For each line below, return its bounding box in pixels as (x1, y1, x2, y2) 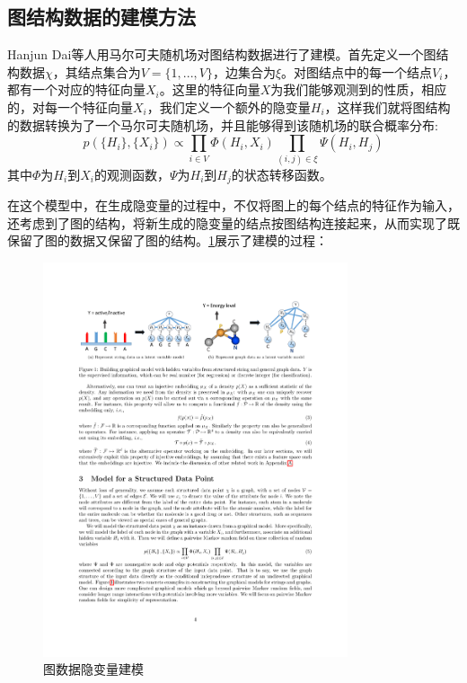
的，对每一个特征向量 (7, 97, 133, 116)
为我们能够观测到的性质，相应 (270, 80, 447, 99)
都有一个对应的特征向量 (7, 80, 145, 99)
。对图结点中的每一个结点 (281, 62, 433, 81)
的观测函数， (93, 164, 170, 183)
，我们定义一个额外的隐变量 (146, 97, 311, 116)
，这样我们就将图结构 (324, 97, 451, 116)
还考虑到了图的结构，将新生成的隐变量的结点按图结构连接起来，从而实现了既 (7, 213, 460, 232)
